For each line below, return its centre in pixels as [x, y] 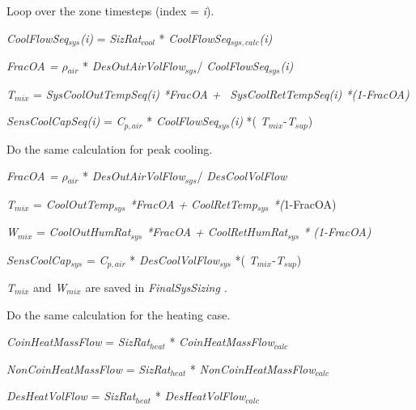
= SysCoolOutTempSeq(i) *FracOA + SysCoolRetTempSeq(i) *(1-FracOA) [221, 93]
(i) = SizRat [111, 38]
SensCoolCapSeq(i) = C [66, 121]
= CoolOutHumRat [84, 232]
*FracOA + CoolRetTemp [193, 203]
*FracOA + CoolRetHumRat [217, 232]
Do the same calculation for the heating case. [119, 314]
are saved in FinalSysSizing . [156, 287]
